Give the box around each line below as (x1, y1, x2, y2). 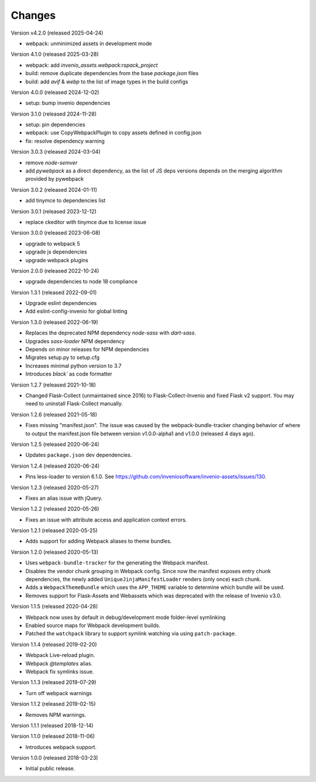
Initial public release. (25, 765, 75, 772)
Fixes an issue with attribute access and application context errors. (25, 516, 187, 523)
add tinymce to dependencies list (25, 197, 106, 204)
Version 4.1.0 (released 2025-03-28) (11, 50, 99, 58)
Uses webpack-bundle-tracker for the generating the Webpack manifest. (25, 559, 209, 566)
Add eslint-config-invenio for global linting (25, 308, 128, 315)
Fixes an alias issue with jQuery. (25, 495, 102, 502)
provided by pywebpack (25, 175, 84, 182)
